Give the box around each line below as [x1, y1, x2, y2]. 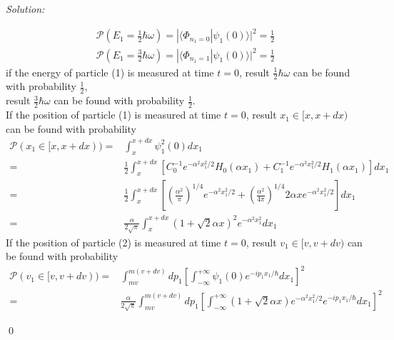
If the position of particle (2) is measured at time [6, 234, 221, 249]
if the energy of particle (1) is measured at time [6, 64, 214, 79]
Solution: [6, 1, 45, 16]
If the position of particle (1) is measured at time [6, 107, 221, 122]
